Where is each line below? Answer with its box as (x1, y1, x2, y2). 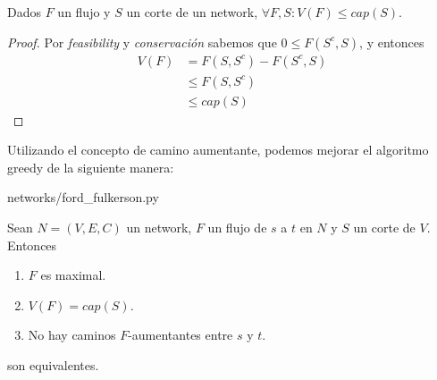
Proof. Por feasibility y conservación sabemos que (7, 32, 277, 51)
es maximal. (40, 266, 106, 284)
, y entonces (359, 32, 424, 51)
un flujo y (57, 3, 111, 21)
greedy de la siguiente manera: (7, 157, 174, 176)
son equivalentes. (7, 356, 99, 375)
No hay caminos (28, 325, 116, 344)
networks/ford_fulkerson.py (7, 188, 159, 207)
